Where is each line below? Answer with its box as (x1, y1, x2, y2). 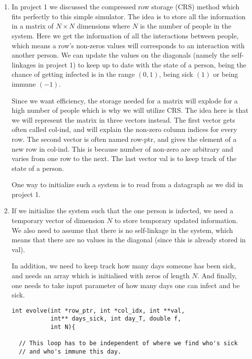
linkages (11, 59, 36, 69)
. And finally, (197, 270, 237, 281)
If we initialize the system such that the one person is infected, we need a (11, 205, 233, 216)
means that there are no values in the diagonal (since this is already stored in (11, 234, 246, 245)
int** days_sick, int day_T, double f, (50, 315, 181, 323)
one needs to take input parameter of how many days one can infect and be (11, 280, 240, 290)
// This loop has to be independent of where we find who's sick (19, 340, 238, 347)
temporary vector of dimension (11, 215, 105, 226)
